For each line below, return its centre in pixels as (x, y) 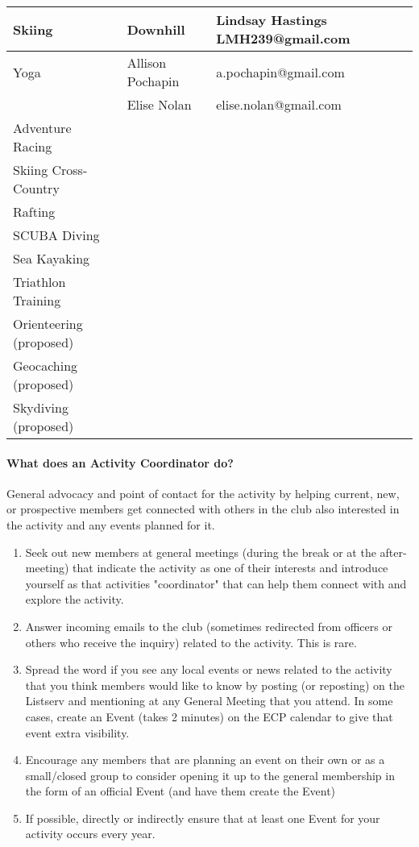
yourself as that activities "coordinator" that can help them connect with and (216, 583)
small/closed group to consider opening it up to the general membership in (210, 775)
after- (393, 552)
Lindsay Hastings (272, 20)
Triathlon (39, 282)
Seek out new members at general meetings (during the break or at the (201, 552)
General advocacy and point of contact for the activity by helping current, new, (203, 493)
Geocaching (46, 365)
